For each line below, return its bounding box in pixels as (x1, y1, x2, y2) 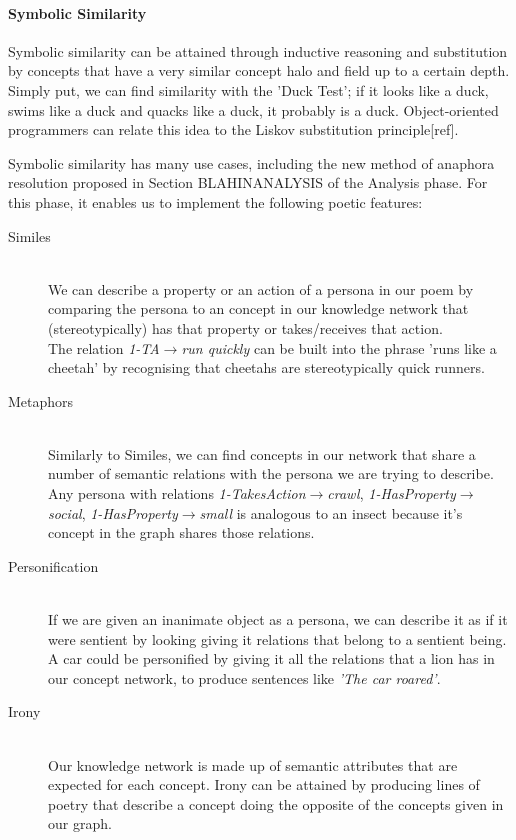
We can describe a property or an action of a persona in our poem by (48, 278, 474, 299)
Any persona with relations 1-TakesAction (48, 483, 306, 504)
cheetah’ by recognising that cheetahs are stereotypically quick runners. (48, 357, 485, 378)
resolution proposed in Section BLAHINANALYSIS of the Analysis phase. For (8, 172, 488, 193)
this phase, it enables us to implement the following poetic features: (8, 191, 423, 212)
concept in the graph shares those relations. (48, 522, 315, 543)
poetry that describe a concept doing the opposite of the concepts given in (48, 793, 504, 814)
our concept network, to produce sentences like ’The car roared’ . (48, 667, 441, 688)
